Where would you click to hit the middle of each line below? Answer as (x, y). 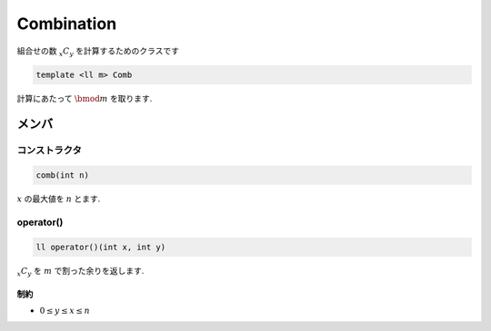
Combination (67, 24)
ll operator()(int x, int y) (101, 247)
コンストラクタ (49, 151)
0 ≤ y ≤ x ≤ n (65, 310)
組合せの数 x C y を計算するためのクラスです (98, 52)
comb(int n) (63, 175)
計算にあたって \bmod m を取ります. (85, 98)
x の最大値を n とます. (59, 199)
